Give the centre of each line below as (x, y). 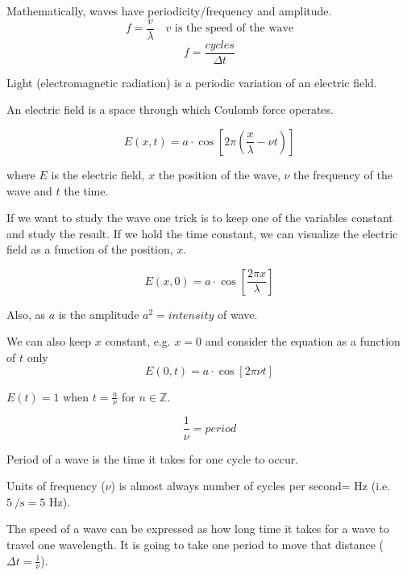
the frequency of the (343, 174)
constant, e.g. (138, 341)
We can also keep (49, 341)
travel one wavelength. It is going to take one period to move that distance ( (195, 544)
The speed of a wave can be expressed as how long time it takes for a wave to (198, 529)
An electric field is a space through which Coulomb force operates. (170, 109)
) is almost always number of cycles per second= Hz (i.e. (251, 486)
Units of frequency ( (56, 486)
